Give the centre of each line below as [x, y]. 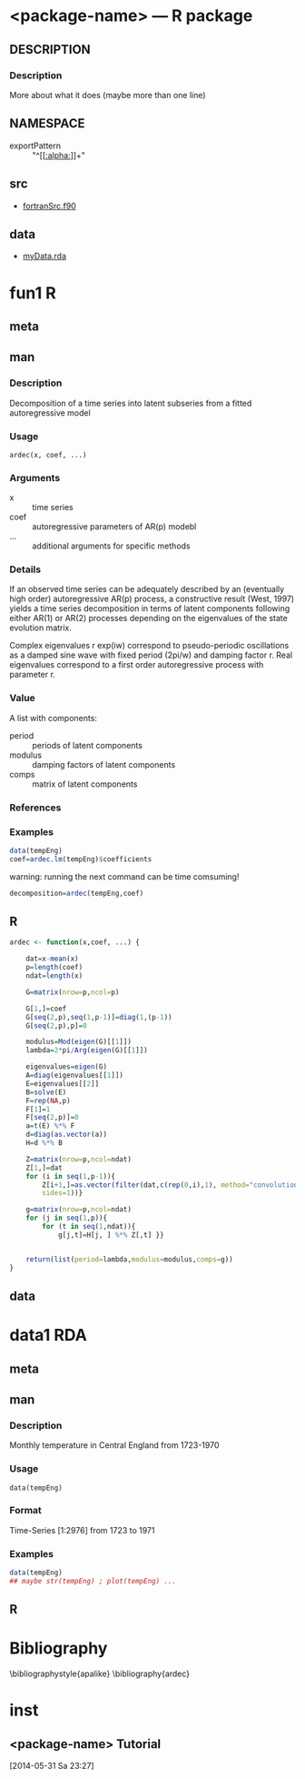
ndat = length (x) [54, 976]
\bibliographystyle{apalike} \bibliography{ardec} [100, 1673]
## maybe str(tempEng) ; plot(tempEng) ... [93, 1581]
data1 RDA [49, 1336]
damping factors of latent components [104, 764]
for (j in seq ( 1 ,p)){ [66, 1218]
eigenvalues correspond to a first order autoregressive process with [137, 665]
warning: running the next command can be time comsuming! [124, 876]
